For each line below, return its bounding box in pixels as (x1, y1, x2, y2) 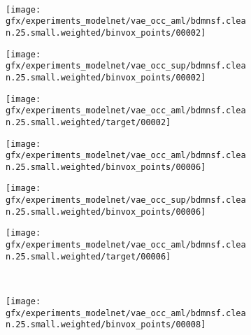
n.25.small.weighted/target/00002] (6, 117, 171, 127)
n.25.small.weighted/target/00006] (6, 251, 171, 262)
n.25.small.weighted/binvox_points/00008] (6, 320, 206, 330)
